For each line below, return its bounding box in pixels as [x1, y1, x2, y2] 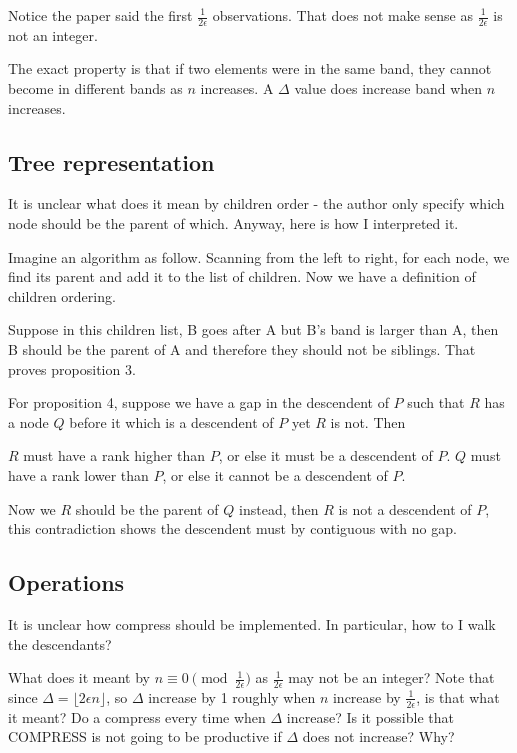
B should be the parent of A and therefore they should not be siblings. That [8, 338, 476, 359]
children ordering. [8, 285, 116, 306]
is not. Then [330, 411, 406, 432]
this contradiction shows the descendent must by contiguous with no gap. [8, 518, 457, 539]
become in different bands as [8, 78, 183, 99]
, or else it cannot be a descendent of [162, 464, 388, 485]
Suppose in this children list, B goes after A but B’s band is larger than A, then [8, 319, 499, 340]
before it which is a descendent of [69, 411, 274, 432]
